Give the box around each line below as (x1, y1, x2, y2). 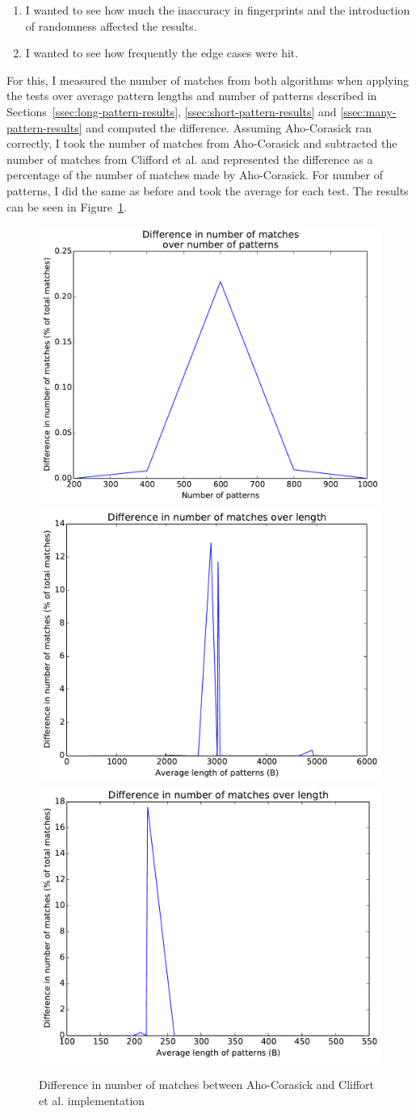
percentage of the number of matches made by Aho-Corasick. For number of (6, 166, 384, 183)
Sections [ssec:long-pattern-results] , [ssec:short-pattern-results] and (6, 103, 337, 119)
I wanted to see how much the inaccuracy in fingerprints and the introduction (25, 2, 410, 18)
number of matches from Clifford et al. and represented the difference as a (6, 150, 373, 167)
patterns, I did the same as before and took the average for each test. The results (6, 182, 409, 199)
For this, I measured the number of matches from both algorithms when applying (6, 71, 410, 88)
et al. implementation (39, 1091, 145, 1108)
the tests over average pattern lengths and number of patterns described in (6, 87, 377, 104)
